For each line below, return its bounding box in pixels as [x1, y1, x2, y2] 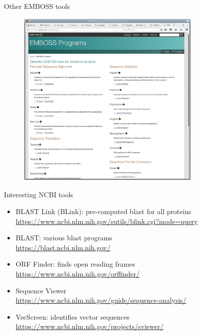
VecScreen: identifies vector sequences [15, 311, 130, 322]
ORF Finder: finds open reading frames [15, 259, 136, 269]
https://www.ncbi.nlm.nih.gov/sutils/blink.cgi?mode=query [15, 216, 198, 226]
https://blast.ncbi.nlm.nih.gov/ [15, 242, 110, 252]
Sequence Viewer [15, 285, 67, 295]
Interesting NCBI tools [4, 189, 73, 200]
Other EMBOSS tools [4, 1, 70, 11]
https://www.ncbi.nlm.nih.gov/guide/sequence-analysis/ [15, 295, 187, 305]
